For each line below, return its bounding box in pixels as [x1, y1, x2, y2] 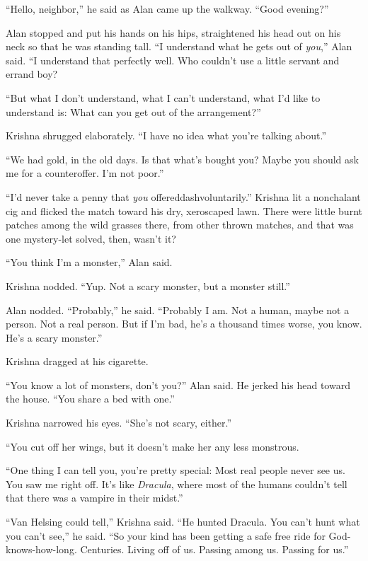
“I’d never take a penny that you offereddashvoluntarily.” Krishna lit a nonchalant [6, 189, 361, 204]
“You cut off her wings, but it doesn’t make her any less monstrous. [6, 439, 299, 453]
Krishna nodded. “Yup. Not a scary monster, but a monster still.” [6, 278, 290, 293]
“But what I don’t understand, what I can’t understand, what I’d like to [6, 90, 321, 105]
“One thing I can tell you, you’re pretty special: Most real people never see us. [6, 463, 345, 478]
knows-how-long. [6, 542, 77, 557]
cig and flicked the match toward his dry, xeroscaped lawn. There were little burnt [6, 203, 362, 218]
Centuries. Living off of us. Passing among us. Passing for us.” [80, 542, 349, 557]
